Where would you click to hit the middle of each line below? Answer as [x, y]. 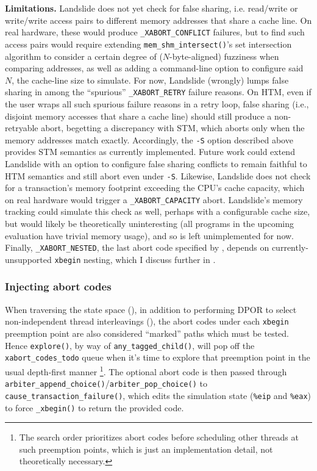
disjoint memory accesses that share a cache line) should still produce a [138, 116]
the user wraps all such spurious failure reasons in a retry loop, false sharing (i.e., [157, 103]
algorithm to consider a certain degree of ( [84, 56]
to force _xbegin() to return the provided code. [94, 407]
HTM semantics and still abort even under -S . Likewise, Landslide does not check [158, 175]
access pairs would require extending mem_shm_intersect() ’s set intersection [148, 44]
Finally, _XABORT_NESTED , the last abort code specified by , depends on [137, 247]
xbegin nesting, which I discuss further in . [135, 259]
